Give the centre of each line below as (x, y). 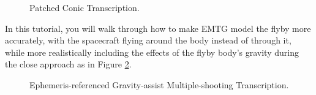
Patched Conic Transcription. (85, 7)
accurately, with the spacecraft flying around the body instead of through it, (148, 40)
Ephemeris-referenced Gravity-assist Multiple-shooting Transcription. (159, 84)
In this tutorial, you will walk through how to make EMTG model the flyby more (158, 28)
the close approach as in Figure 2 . (68, 64)
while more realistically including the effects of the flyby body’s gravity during (152, 52)
